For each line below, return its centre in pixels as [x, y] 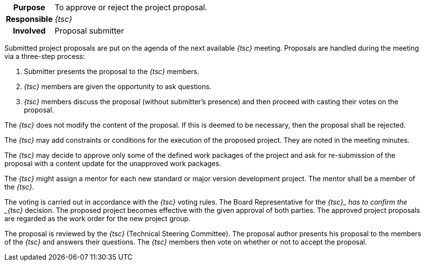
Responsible [29, 19]
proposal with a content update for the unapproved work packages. [113, 163]
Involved [29, 31]
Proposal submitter [89, 31]
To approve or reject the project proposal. [131, 7]
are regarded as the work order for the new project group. [98, 218]
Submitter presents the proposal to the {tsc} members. [112, 71]
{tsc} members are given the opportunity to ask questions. [118, 86]
